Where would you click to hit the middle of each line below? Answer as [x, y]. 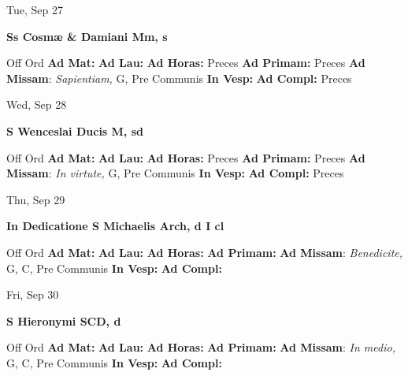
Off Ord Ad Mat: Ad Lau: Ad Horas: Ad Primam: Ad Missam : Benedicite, [205, 252]
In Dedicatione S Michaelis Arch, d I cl [115, 226]
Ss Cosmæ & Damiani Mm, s [87, 36]
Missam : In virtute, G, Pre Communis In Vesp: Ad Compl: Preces [175, 173]
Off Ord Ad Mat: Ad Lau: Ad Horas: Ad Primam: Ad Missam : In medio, [201, 347]
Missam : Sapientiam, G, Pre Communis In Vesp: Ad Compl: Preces [179, 78]
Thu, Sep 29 [36, 199]
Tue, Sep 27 [35, 9]
